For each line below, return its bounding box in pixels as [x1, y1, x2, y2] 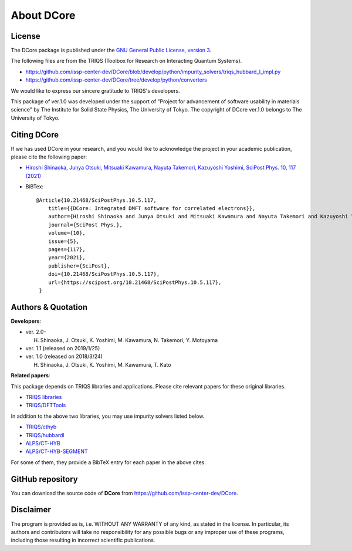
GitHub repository [11, 474, 79, 484]
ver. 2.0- [25, 329, 46, 336]
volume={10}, [48, 229, 86, 236]
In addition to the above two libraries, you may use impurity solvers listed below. [11, 413, 205, 420]
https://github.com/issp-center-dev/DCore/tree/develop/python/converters [25, 76, 208, 83]
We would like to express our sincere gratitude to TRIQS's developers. [11, 87, 180, 94]
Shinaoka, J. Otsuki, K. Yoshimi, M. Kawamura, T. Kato [40, 361, 171, 368]
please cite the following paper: [11, 153, 87, 161]
